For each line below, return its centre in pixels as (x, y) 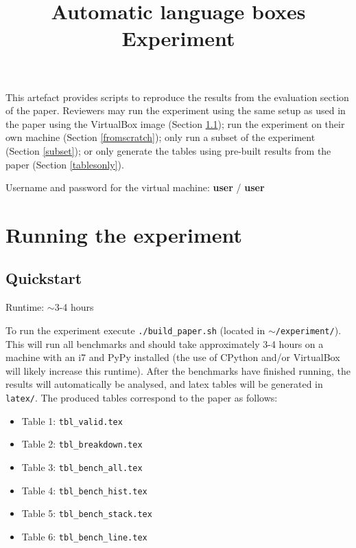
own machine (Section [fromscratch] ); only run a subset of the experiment (161, 137)
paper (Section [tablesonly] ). (65, 164)
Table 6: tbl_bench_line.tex (84, 536)
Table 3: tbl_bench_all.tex (82, 467)
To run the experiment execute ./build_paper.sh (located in (135, 330)
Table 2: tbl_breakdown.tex (82, 444)
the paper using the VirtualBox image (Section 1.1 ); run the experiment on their (175, 123)
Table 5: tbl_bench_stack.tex (87, 513)
